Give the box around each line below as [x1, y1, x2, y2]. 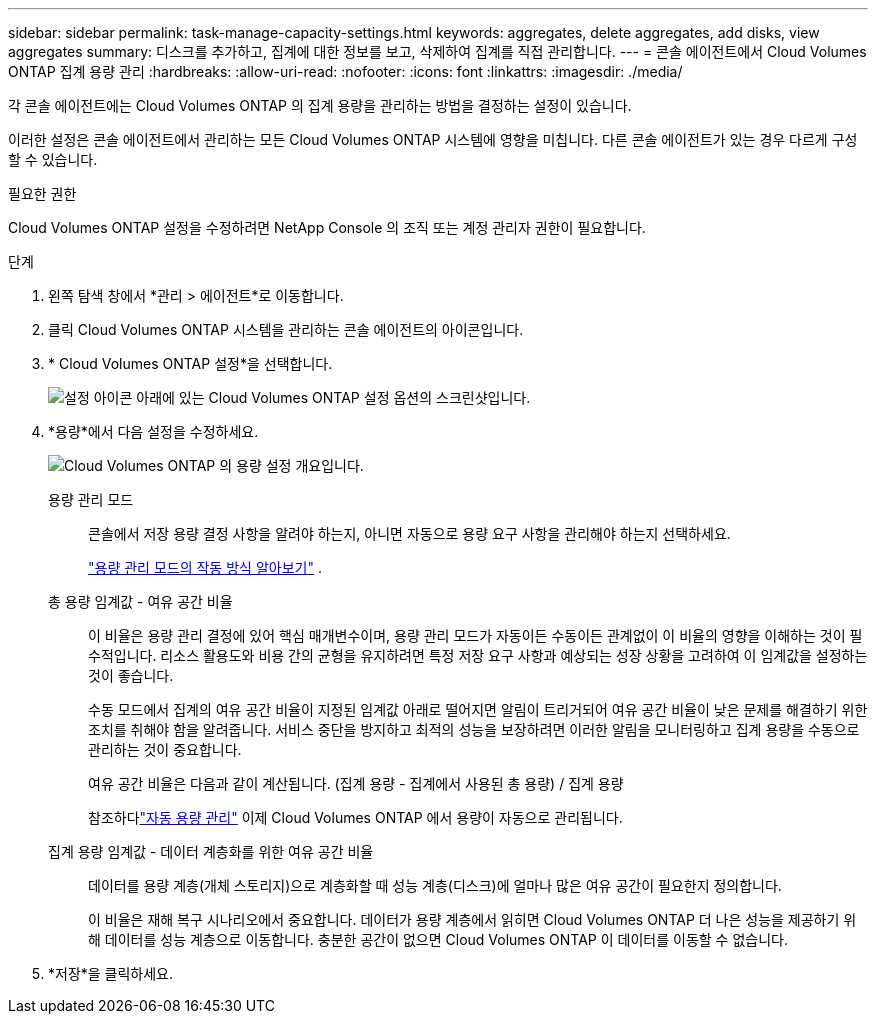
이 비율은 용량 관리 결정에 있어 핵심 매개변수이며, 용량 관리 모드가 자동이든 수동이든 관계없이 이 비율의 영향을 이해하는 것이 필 [88, 627, 863, 644]
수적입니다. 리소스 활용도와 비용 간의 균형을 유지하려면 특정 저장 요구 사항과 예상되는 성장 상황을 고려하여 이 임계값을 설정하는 [88, 647, 868, 664]
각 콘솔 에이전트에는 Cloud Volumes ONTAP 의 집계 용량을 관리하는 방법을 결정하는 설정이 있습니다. [8, 97, 632, 114]
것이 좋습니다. [88, 667, 174, 684]
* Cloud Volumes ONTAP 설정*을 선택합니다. [48, 355, 333, 372]
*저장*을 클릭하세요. [48, 965, 174, 982]
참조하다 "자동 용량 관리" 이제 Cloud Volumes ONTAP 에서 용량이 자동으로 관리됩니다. [88, 809, 623, 826]
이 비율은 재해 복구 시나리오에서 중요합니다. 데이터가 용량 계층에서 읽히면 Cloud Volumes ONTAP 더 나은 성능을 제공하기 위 [88, 911, 857, 928]
